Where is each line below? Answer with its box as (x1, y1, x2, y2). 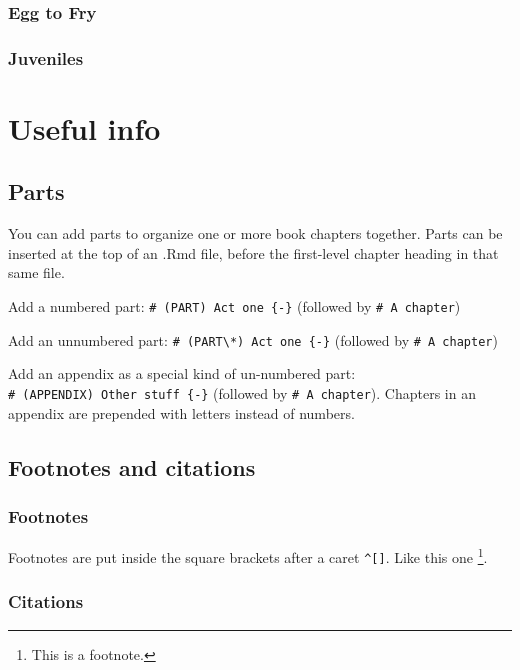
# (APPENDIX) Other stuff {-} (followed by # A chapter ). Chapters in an (8, 382, 476, 403)
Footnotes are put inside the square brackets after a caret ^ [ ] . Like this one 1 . (8, 544, 488, 567)
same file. (8, 262, 65, 283)
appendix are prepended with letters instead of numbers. (8, 402, 355, 423)
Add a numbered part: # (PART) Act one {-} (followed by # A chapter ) (8, 296, 461, 317)
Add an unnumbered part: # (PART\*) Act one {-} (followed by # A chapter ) (8, 329, 498, 350)
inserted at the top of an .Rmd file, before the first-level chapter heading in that (8, 242, 499, 263)
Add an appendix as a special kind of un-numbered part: (8, 363, 356, 384)
